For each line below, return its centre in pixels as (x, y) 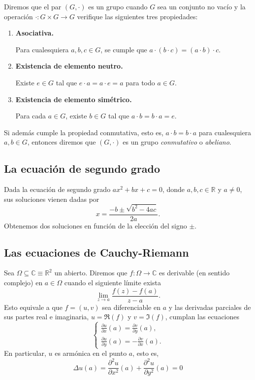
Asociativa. (34, 33)
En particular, (25, 353)
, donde (174, 189)
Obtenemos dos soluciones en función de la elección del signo (96, 225)
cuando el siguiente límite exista (112, 283)
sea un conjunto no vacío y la (201, 6)
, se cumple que (124, 49)
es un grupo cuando (118, 6)
